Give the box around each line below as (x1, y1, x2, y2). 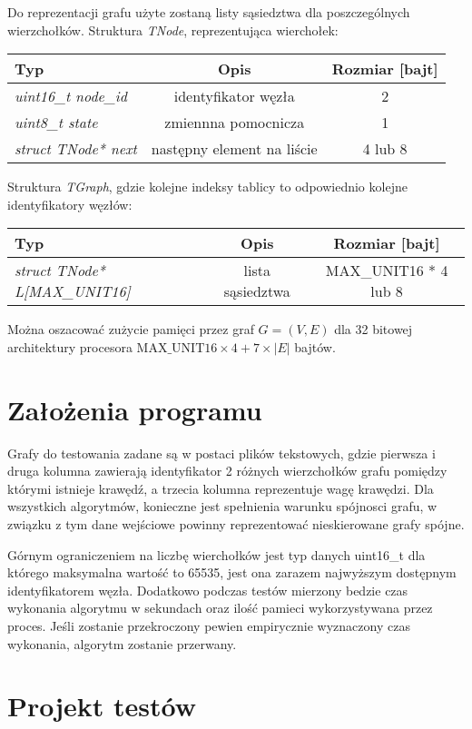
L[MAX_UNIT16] (15, 281, 131, 302)
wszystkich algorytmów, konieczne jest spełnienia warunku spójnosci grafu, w (7, 497, 438, 516)
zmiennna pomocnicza (164, 112, 305, 133)
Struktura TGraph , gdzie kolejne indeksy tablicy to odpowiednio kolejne (7, 177, 408, 196)
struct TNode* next (15, 138, 137, 160)
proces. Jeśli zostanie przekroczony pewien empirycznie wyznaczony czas (7, 616, 410, 635)
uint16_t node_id (15, 85, 127, 107)
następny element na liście (151, 138, 318, 160)
